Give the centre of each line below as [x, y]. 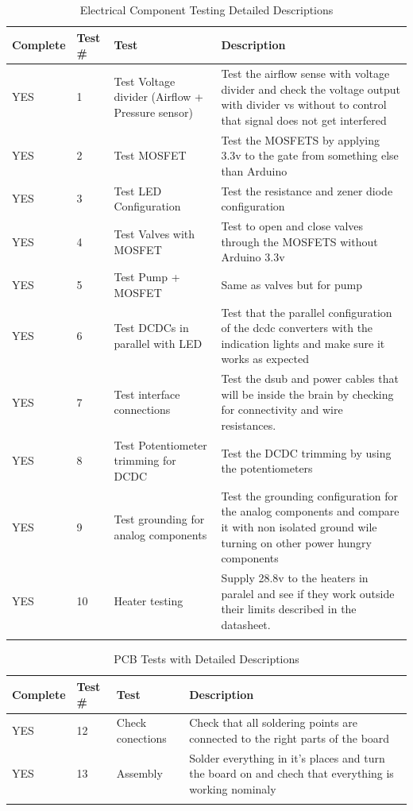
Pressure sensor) [153, 112]
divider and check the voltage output [311, 89]
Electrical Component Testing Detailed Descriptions [206, 10]
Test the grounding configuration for [310, 495]
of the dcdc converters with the [297, 328]
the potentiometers [267, 468]
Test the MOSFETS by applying [301, 139]
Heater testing [149, 601]
